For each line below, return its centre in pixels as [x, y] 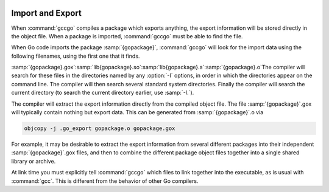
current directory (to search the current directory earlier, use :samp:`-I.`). [103, 93]
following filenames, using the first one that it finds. [76, 56]
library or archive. [34, 161]
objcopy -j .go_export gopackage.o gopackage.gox [100, 129]
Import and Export [46, 13]
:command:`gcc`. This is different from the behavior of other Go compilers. [105, 181]
